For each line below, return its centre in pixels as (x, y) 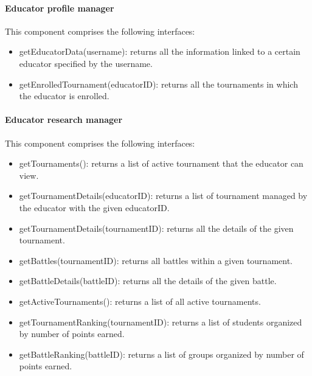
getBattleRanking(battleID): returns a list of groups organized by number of (161, 354)
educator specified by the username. (86, 63)
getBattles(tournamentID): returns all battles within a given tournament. (156, 260)
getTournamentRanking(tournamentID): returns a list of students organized (161, 322)
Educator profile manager (60, 8)
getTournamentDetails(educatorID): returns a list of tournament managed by (163, 196)
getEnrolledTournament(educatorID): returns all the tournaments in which (158, 84)
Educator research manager (64, 120)
